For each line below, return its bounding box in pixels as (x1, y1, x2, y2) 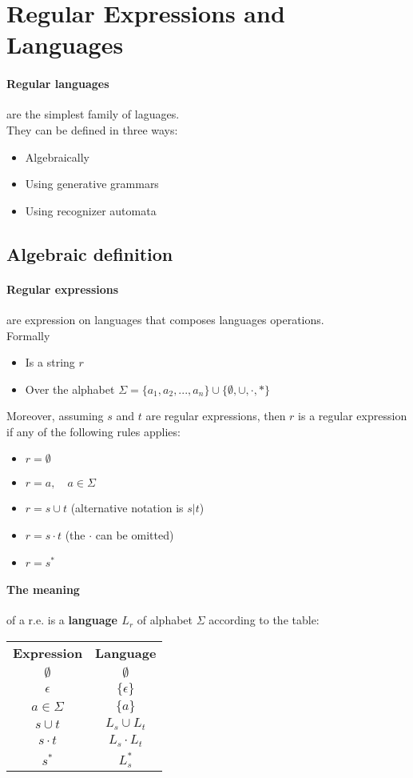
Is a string (25, 354, 75, 371)
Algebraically (25, 148, 89, 165)
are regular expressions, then (145, 407, 286, 424)
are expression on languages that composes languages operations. (6, 311, 324, 327)
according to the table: (208, 612, 320, 628)
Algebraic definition (6, 241, 173, 266)
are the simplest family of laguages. (6, 106, 180, 122)
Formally (6, 327, 50, 343)
